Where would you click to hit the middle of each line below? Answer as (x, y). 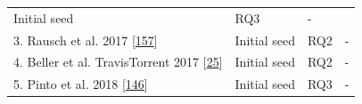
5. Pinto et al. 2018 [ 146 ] (81, 84)
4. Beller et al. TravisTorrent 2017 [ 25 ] (118, 62)
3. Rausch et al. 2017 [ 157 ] (86, 40)
